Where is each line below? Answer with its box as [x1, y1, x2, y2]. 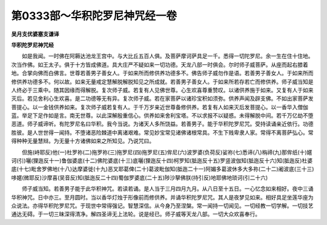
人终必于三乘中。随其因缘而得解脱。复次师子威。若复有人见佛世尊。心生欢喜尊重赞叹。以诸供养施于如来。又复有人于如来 [11, 86, 314, 93]
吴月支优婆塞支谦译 [11, 30, 59, 38]
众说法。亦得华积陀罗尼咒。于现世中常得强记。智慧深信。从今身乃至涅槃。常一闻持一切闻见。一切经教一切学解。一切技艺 [11, 202, 314, 209]
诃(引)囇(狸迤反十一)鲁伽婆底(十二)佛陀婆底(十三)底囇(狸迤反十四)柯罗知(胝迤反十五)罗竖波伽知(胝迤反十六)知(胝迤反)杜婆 [11, 157, 313, 164]
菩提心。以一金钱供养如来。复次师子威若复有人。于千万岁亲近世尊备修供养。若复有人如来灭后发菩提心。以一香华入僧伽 [11, 103, 308, 110]
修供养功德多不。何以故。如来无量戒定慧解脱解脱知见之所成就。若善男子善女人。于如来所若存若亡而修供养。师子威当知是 [11, 78, 314, 85]
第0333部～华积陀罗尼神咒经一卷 [11, 9, 177, 22]
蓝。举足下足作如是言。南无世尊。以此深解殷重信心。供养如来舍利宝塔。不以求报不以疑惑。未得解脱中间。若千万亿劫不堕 [11, 112, 314, 119]
